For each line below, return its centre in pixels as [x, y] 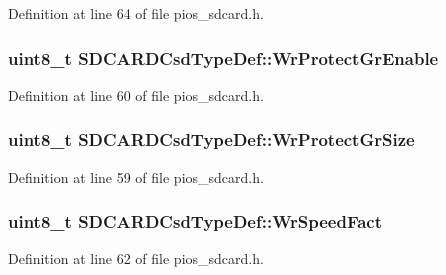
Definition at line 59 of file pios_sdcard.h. [136, 176]
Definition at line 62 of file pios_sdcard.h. [136, 258]
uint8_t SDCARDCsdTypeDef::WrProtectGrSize [211, 139]
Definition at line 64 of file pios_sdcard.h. [136, 13]
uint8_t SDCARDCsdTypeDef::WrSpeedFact [195, 221]
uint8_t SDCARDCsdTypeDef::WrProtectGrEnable [223, 57]
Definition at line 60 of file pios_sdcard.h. [136, 94]
